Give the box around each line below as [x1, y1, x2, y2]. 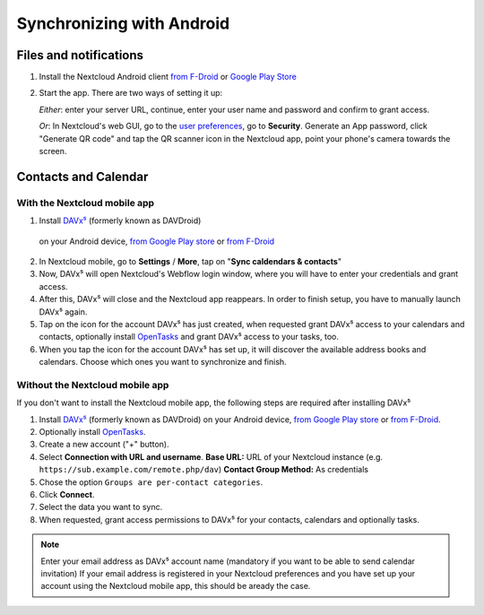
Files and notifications [16, 48, 143, 63]
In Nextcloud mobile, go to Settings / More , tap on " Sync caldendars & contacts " [39, 256, 342, 266]
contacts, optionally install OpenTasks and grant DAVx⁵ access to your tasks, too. [39, 332, 340, 342]
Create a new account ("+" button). [39, 439, 169, 450]
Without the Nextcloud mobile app [16, 378, 169, 391]
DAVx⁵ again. [39, 306, 88, 317]
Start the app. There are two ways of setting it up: [39, 88, 223, 99]
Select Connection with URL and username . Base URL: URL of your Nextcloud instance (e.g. [39, 451, 384, 462]
